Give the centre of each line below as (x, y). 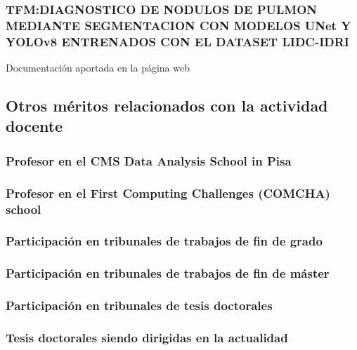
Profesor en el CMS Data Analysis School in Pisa (149, 160)
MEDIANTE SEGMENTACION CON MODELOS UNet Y (178, 25)
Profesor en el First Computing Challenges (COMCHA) (168, 193)
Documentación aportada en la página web (98, 68)
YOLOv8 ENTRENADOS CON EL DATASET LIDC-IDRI (177, 41)
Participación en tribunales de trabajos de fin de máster (168, 273)
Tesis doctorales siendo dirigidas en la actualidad (147, 337)
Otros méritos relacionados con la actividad (167, 106)
